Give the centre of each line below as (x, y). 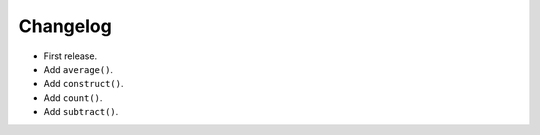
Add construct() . (83, 84)
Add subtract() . (81, 112)
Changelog (65, 26)
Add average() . (78, 69)
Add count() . (73, 97)
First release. (70, 56)
